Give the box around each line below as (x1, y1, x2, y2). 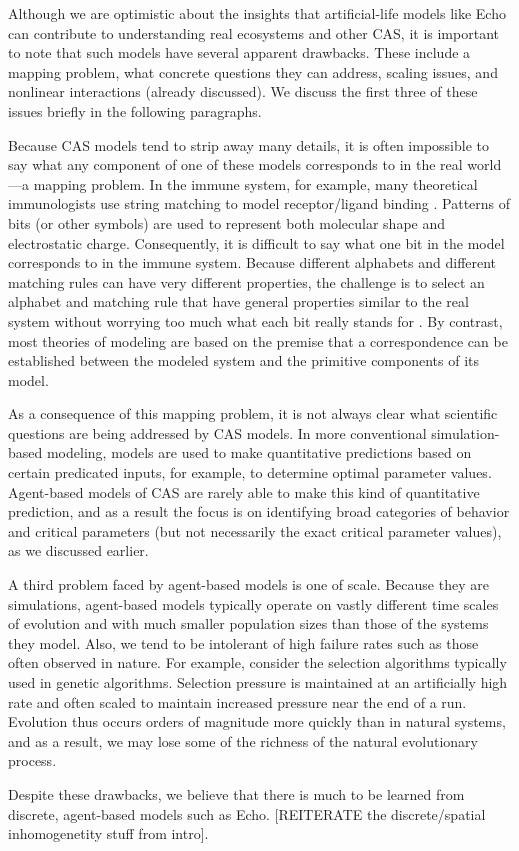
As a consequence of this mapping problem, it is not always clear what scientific (8, 403, 498, 424)
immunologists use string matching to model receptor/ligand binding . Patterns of (8, 193, 511, 214)
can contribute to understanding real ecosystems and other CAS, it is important (8, 22, 499, 43)
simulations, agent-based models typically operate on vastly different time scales (8, 593, 499, 614)
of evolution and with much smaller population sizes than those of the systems (8, 613, 489, 634)
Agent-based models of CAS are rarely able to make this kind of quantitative (8, 481, 480, 502)
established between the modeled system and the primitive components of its (8, 350, 480, 371)
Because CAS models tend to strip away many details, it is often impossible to (8, 134, 489, 155)
